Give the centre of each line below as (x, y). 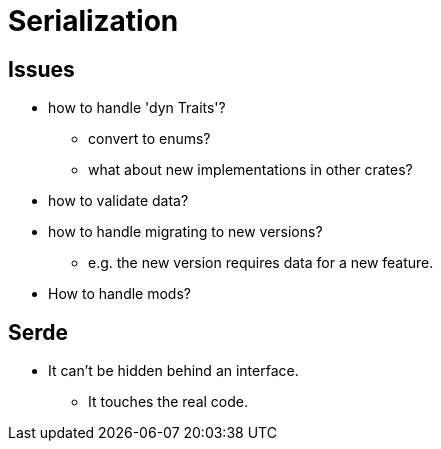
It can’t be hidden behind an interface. (173, 371)
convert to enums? (149, 139)
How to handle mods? (119, 294)
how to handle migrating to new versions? (185, 232)
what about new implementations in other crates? (250, 170)
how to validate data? (118, 201)
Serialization (93, 21)
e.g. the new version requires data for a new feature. (261, 263)
